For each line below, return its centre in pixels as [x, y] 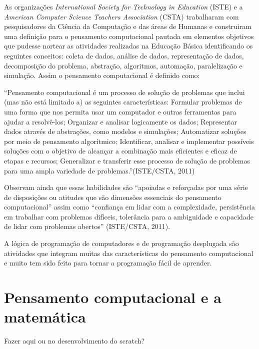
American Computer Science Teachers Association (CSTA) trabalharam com [121, 16]
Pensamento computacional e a [113, 297]
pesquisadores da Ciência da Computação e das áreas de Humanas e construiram [128, 26]
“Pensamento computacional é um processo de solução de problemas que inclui [124, 92]
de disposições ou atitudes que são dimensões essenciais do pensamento [113, 197]
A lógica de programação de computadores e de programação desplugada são [121, 243]
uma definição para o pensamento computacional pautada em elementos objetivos [129, 36]
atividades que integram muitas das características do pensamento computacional [129, 253]
